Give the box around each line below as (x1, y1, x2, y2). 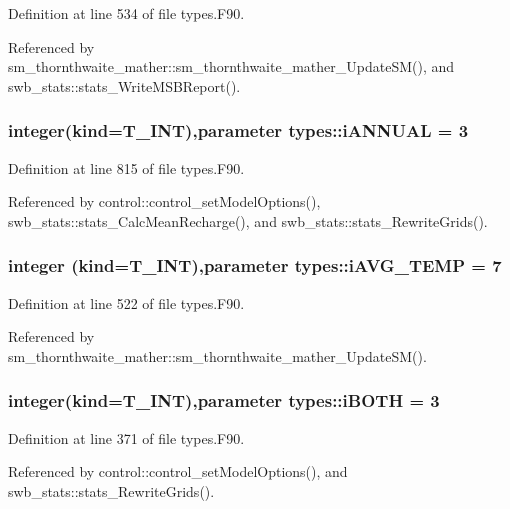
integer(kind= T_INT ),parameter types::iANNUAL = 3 (8, 118, 469, 143)
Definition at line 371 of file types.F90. (8, 427, 245, 448)
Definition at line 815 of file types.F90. (8, 157, 245, 178)
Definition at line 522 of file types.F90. (8, 292, 245, 313)
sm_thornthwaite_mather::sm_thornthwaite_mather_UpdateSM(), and (8, 56, 455, 77)
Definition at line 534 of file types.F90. (8, 3, 245, 23)
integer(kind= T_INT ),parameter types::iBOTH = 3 (8, 388, 440, 413)
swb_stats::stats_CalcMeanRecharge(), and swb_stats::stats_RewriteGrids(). (8, 210, 488, 231)
